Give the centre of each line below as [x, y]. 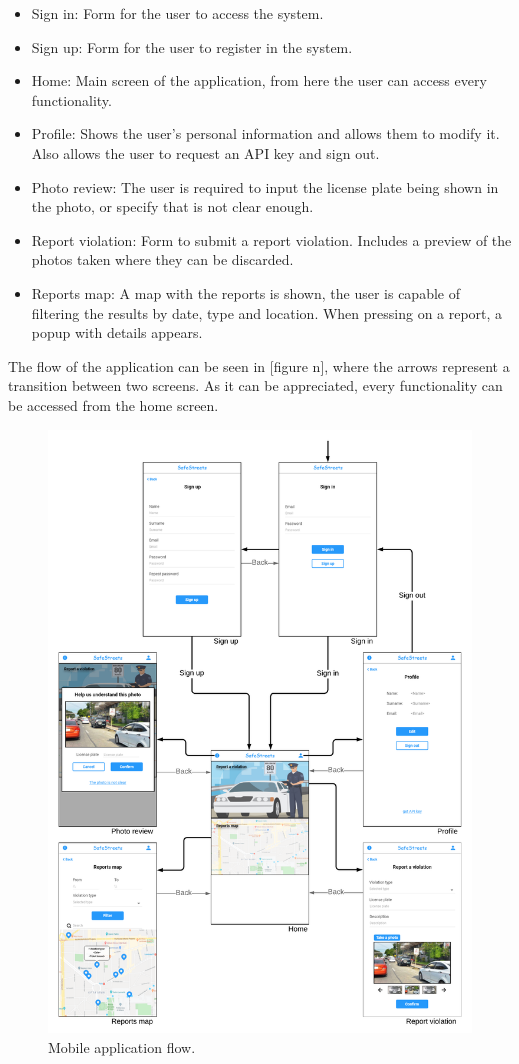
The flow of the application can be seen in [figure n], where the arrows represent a [259, 365]
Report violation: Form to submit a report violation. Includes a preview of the [271, 239]
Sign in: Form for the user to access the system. [177, 13]
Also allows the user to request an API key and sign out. [205, 152]
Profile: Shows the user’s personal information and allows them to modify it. [265, 133]
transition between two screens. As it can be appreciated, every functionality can [255, 385]
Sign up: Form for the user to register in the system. [192, 46]
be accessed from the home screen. [113, 404]
